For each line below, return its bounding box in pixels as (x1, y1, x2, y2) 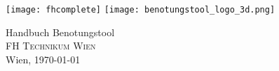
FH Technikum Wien (6, 38, 96, 53)
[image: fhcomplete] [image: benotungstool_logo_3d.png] (6, 5, 275, 15)
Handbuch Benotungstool (6, 24, 115, 39)
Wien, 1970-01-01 (6, 52, 81, 66)
